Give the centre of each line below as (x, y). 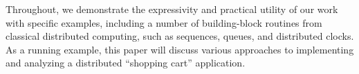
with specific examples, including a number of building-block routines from (164, 22)
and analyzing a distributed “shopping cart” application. (126, 63)
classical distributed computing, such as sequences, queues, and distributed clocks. (180, 36)
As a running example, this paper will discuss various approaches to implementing (180, 49)
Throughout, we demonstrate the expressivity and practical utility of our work (172, 9)
